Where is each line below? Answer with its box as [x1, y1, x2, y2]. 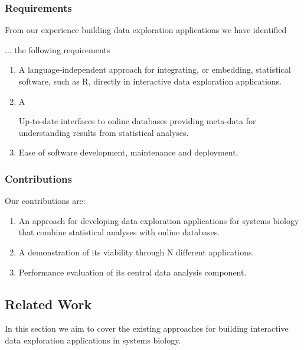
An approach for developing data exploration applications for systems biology [18, 214, 299, 226]
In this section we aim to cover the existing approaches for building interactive [5, 322, 289, 335]
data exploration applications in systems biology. [5, 333, 181, 346]
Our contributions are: [5, 195, 86, 207]
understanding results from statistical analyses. [18, 126, 189, 138]
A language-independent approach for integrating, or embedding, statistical [18, 63, 291, 76]
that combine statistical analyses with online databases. [18, 226, 220, 238]
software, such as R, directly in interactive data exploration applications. [18, 75, 282, 87]
